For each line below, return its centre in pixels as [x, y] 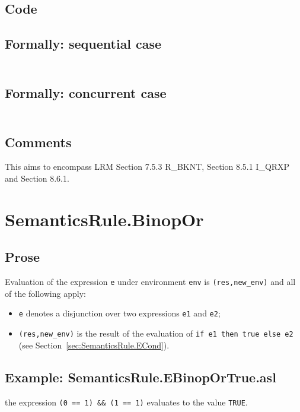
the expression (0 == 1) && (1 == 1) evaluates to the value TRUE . [126, 402]
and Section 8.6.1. [37, 178]
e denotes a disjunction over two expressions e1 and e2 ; [119, 313]
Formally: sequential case [83, 44]
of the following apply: [45, 293]
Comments [38, 142]
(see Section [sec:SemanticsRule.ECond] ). [94, 345]
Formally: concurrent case [86, 92]
